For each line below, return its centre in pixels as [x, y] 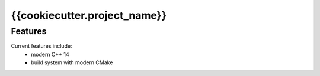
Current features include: [41, 46]
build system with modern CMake [72, 62]
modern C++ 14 [50, 54]
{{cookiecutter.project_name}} [89, 15]
